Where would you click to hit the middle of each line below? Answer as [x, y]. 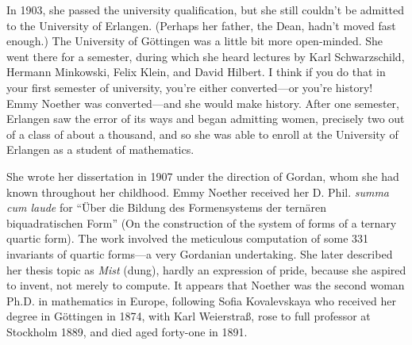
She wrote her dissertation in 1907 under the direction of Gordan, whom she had [203, 176]
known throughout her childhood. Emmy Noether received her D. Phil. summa [198, 192]
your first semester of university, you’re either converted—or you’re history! [190, 87]
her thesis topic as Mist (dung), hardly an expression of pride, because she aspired [206, 269]
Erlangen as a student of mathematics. [100, 149]
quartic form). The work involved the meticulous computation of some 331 [188, 238]
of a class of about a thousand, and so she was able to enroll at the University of [202, 134]
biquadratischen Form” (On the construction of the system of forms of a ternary [202, 222]
